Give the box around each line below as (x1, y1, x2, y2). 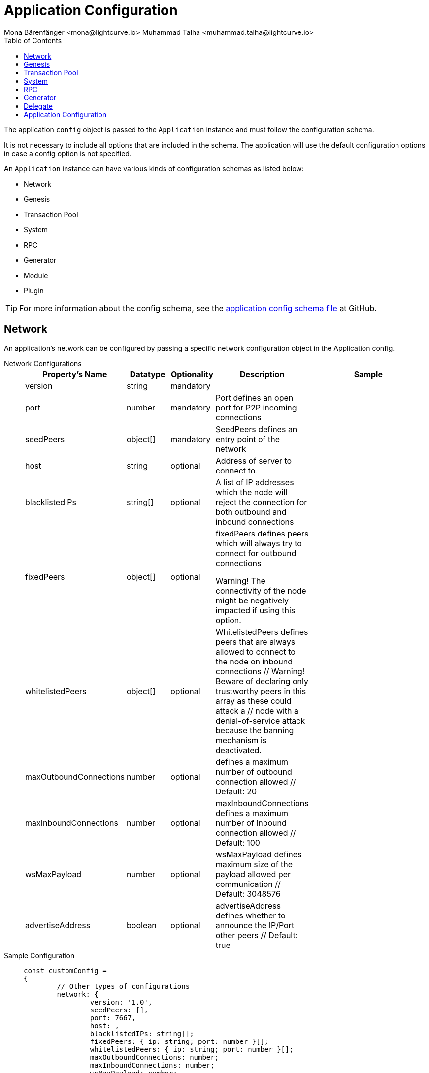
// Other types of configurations (57, 982, 190, 990)
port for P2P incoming (215, 402, 297, 412)
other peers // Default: (215, 930, 298, 940)
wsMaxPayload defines (215, 849, 302, 859)
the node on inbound (215, 656, 293, 666)
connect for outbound (215, 548, 297, 558)
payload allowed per (215, 869, 291, 879)
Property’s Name (42, 369, 107, 379)
